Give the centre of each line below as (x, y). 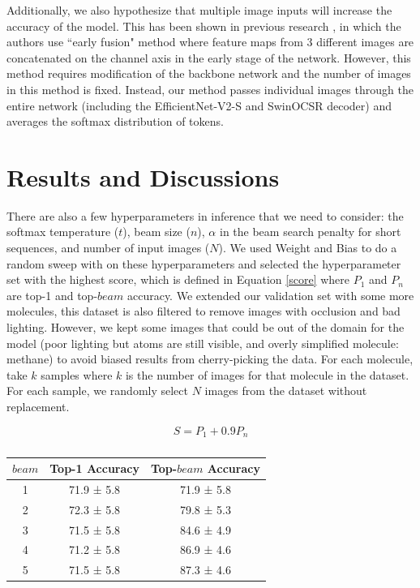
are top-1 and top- (52, 295)
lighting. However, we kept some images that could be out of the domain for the (206, 327)
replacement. (38, 406)
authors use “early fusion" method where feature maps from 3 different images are (210, 42)
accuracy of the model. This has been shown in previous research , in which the (204, 26)
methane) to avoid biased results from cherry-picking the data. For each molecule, (210, 359)
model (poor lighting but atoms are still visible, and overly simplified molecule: (203, 343)
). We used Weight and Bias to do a (308, 248)
